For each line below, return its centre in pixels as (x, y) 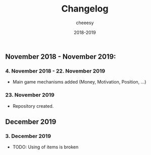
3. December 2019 (28, 136)
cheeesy (85, 23)
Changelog (85, 9)
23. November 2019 (30, 95)
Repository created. (33, 106)
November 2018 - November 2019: (61, 57)
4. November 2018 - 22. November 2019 (55, 71)
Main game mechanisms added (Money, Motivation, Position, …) (79, 82)
